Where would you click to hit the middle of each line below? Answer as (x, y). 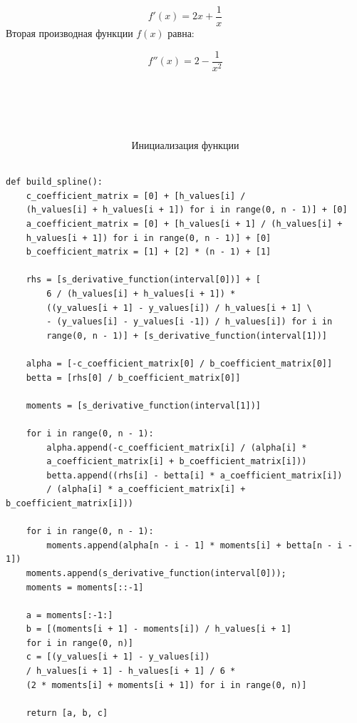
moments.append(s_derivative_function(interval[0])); (156, 573)
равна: (181, 33)
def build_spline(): (55, 182)
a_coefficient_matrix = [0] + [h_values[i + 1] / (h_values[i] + (184, 224)
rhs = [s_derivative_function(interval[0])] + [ (143, 280)
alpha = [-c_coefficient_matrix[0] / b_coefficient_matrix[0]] (179, 364)
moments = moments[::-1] (85, 587)
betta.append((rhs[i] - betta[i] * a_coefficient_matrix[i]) (195, 475)
